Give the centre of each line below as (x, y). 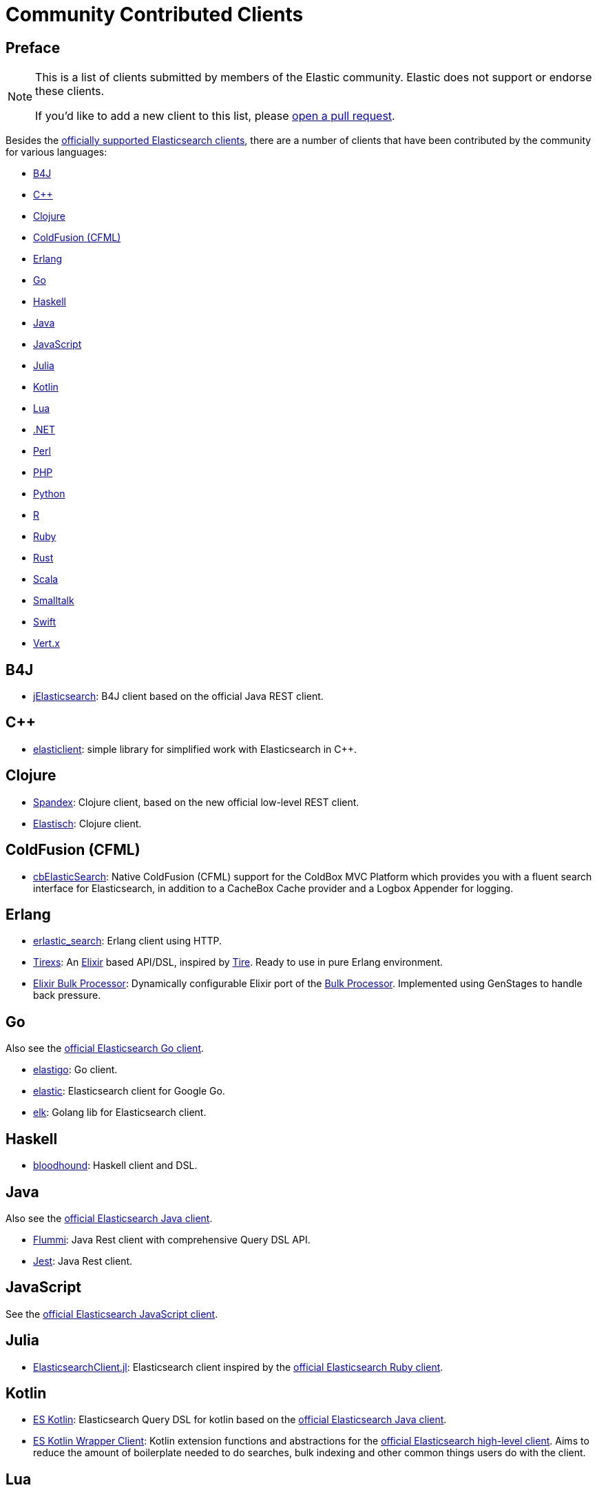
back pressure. (67, 995)
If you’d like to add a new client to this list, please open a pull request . (215, 116)
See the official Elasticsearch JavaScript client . (112, 1314)
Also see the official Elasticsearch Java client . (109, 1218)
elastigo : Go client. (75, 1070)
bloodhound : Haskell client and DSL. (115, 1166)
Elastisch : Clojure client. (87, 823)
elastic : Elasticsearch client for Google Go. (129, 1091)
